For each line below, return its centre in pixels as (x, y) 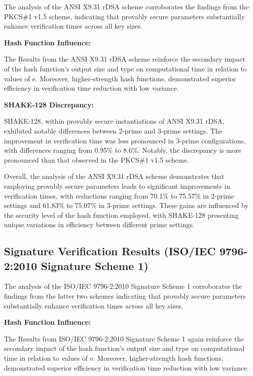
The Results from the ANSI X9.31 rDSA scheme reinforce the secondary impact (125, 59)
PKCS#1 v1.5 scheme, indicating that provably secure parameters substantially (125, 16)
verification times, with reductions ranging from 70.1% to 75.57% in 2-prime (119, 195)
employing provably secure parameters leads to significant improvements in (117, 186)
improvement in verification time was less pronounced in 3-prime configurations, (125, 140)
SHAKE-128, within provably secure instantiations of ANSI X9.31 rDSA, (114, 121)
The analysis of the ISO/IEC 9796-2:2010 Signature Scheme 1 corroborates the (123, 286)
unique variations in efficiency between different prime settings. (99, 224)
